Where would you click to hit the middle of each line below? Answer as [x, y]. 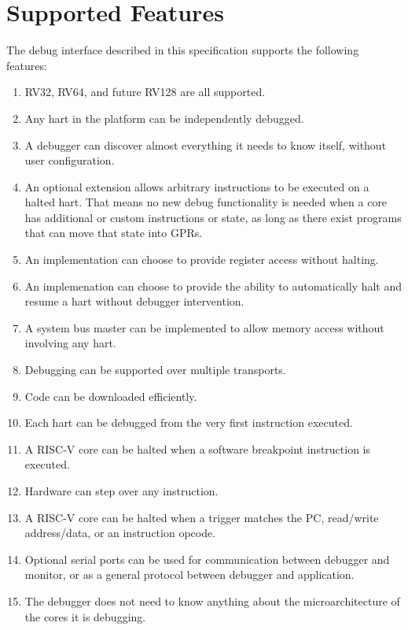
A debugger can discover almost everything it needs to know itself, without [206, 145]
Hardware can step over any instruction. [121, 491]
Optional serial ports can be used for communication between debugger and [207, 559]
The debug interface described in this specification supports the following [183, 50]
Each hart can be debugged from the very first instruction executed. [189, 422]
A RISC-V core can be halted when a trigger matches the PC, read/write [202, 517]
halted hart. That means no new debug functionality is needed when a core [206, 202]
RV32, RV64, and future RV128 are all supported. [145, 92]
